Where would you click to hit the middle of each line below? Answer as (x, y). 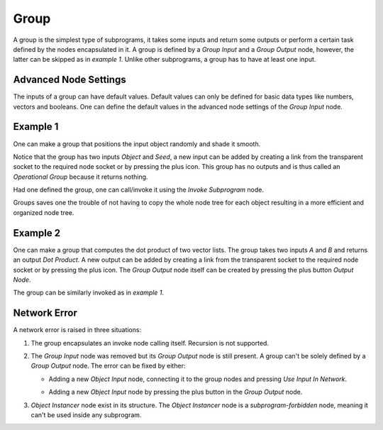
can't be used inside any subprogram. (86, 414)
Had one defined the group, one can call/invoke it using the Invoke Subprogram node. (138, 190)
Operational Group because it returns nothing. (81, 177)
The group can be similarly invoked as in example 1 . (89, 293)
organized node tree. (44, 212)
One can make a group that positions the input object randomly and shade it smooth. (137, 144)
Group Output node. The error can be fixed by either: (108, 366)
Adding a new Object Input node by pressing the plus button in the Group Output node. (176, 392)
